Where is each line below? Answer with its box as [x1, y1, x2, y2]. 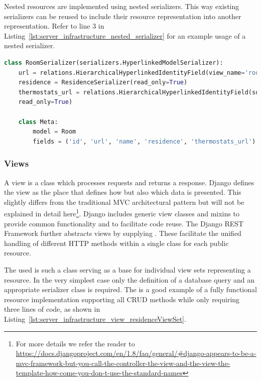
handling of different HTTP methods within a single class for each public [4, 237, 229, 248]
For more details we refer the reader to [16, 338, 135, 348]
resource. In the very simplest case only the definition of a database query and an [4, 274, 255, 285]
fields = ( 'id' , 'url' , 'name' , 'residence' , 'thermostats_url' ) [33, 138, 256, 145]
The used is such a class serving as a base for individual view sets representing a [4, 264, 251, 275]
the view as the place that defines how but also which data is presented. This [4, 187, 241, 197]
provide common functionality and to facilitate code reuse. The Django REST [4, 218, 244, 228]
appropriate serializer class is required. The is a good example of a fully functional [4, 284, 257, 295]
